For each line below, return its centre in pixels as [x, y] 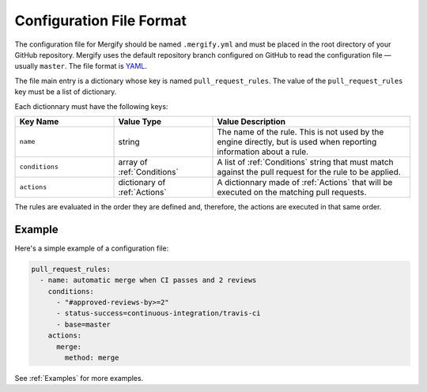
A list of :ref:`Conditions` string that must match [306, 162]
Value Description [251, 121]
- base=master [83, 324]
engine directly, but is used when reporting [297, 141]
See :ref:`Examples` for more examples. [79, 378]
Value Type [140, 121]
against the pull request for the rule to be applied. [309, 171]
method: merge [92, 357]
